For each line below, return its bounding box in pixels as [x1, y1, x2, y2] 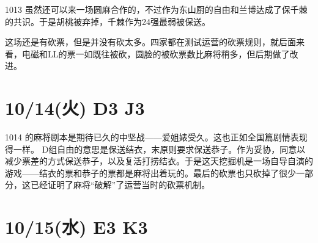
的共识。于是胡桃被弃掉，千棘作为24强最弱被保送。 [5, 15, 210, 27]
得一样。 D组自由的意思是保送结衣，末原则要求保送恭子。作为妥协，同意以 [5, 142, 306, 155]
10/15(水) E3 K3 [5, 214, 148, 239]
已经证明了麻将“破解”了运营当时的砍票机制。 [30, 178, 210, 191]
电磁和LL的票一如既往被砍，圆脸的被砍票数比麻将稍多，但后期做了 [21, 47, 290, 60]
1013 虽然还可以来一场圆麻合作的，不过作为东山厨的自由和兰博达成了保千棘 [5, 3, 308, 15]
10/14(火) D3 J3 [5, 95, 145, 120]
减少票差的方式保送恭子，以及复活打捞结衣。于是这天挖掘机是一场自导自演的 [5, 154, 313, 167]
